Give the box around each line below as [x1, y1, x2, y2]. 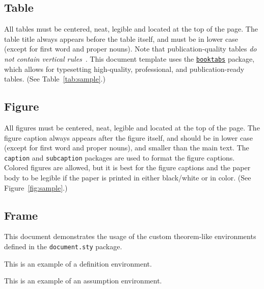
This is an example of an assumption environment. [4, 275, 162, 286]
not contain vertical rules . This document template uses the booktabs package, [4, 53, 255, 64]
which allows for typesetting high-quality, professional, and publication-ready [4, 63, 245, 74]
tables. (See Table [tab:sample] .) [4, 73, 105, 84]
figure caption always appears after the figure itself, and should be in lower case [4, 132, 253, 143]
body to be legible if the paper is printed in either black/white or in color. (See [4, 172, 251, 183]
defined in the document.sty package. [4, 241, 122, 252]
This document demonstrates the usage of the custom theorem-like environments [4, 231, 256, 242]
